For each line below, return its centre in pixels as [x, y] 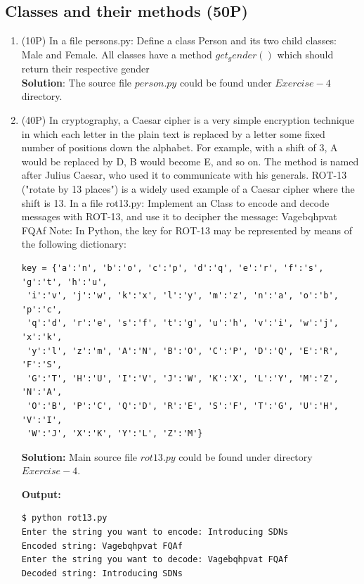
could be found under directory [246, 456]
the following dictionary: [74, 244]
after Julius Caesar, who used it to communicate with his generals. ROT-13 [184, 175]
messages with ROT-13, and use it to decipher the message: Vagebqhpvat [179, 216]
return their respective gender [85, 69]
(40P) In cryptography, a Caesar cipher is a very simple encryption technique [188, 120]
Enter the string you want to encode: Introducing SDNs [155, 532]
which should [305, 54]
